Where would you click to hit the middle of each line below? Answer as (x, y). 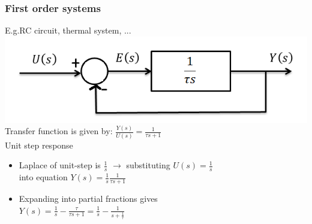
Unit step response (39, 145)
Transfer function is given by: (59, 131)
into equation (43, 177)
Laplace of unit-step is (60, 165)
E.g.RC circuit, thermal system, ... (68, 30)
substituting (148, 165)
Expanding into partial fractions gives (88, 199)
